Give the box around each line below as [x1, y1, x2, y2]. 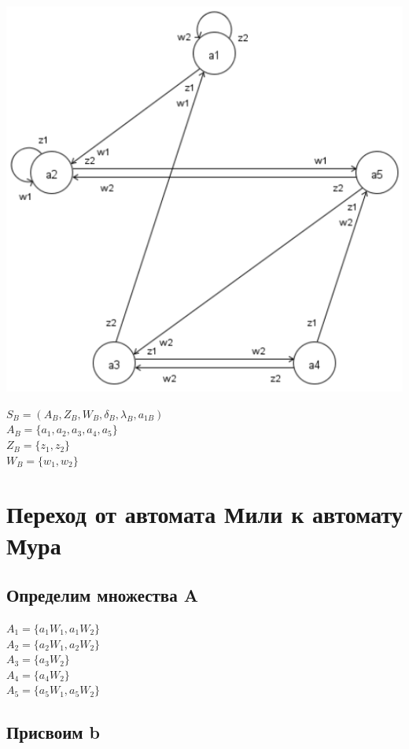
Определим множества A [6, 583, 199, 607]
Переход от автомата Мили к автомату [6, 498, 403, 530]
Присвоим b [6, 720, 100, 744]
